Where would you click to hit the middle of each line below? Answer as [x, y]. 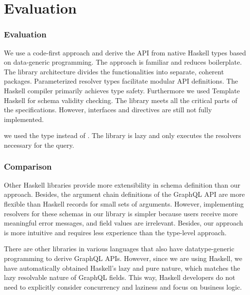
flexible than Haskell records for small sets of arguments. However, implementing [124, 203]
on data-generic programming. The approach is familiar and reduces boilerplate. [123, 62]
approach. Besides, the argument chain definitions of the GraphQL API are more [125, 194]
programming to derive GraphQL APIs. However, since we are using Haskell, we [123, 258]
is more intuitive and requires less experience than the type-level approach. [115, 232]
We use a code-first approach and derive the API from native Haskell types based [125, 52]
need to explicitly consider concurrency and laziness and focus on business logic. [123, 286]
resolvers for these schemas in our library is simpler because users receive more [121, 213]
